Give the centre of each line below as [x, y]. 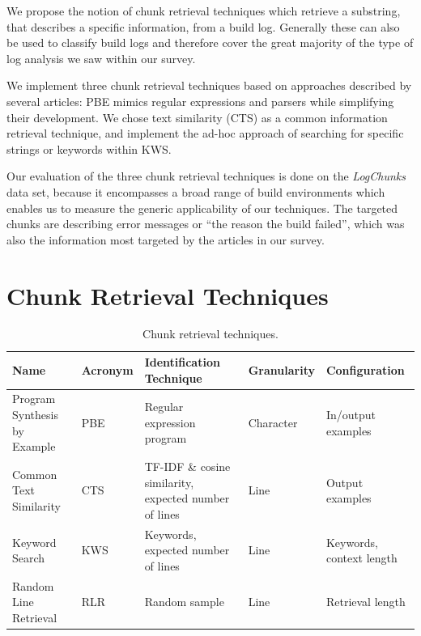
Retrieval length [366, 602]
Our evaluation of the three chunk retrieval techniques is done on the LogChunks [206, 176]
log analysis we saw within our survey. [101, 58]
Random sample [184, 602]
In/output [351, 415]
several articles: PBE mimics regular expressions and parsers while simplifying [200, 101]
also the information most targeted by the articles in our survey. [166, 239]
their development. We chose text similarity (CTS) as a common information [197, 117]
